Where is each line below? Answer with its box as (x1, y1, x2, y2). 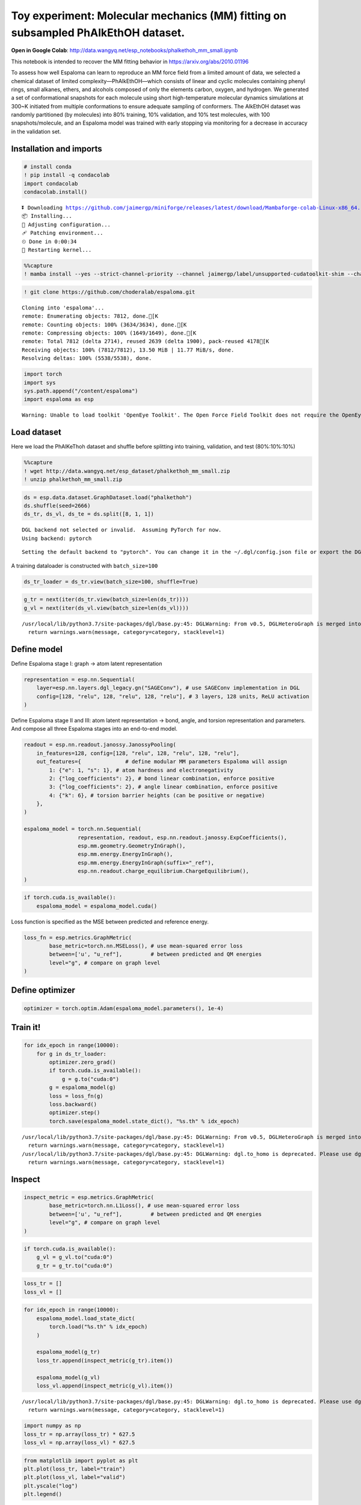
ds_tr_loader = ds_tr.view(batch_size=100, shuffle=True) (23, 578, 199, 585)
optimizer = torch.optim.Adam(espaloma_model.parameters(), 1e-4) (23, 1005, 224, 1011)
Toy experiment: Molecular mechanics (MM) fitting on (11, 9, 287, 22)
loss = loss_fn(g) (49, 1093, 103, 1099)
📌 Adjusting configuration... (22, 221, 111, 228)
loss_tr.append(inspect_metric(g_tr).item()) (36, 1357, 173, 1364)
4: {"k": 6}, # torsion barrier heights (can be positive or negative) (49, 792, 265, 799)
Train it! (11, 1022, 41, 1032)
